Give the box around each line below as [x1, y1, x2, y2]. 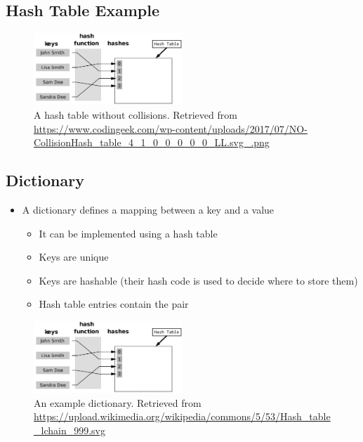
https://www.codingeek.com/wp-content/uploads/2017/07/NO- [34, 121, 308, 136]
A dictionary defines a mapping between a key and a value [22, 202, 275, 217]
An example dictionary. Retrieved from [34, 395, 202, 410]
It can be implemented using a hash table [39, 226, 218, 240]
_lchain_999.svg [34, 423, 105, 438]
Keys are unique [39, 249, 109, 264]
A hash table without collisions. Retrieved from [34, 108, 237, 122]
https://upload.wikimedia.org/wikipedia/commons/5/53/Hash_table [34, 409, 331, 424]
